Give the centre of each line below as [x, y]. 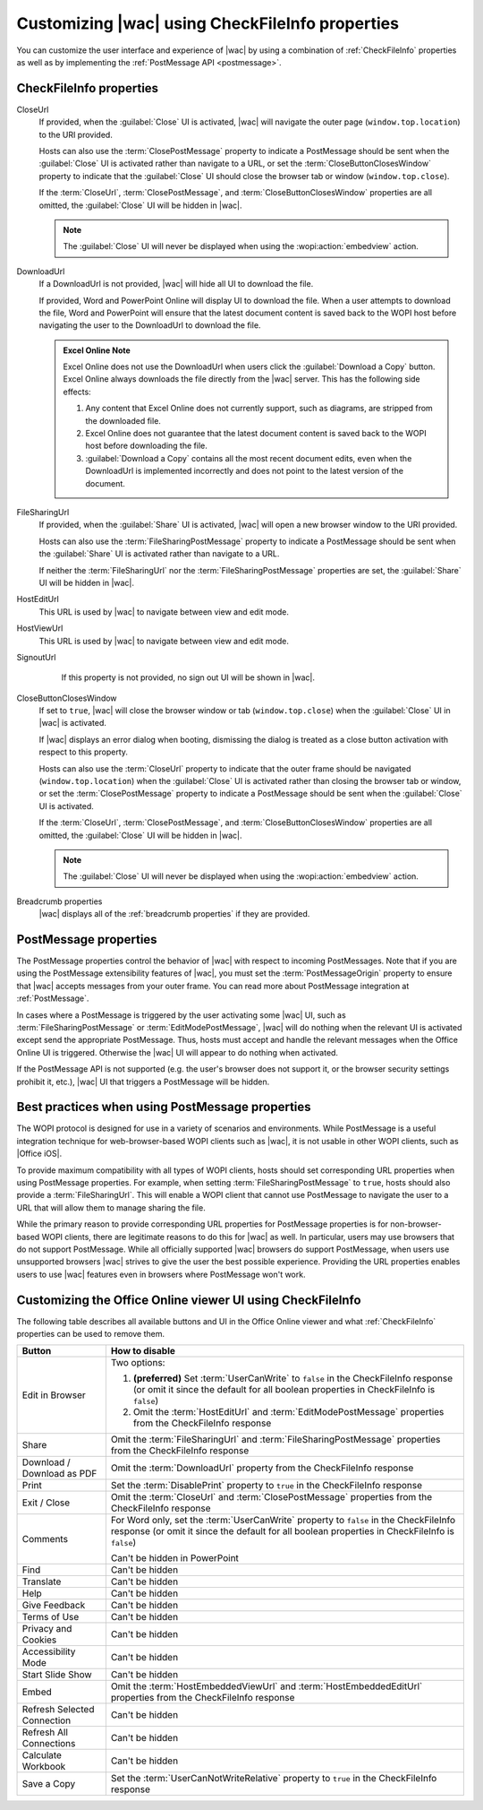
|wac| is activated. [72, 723]
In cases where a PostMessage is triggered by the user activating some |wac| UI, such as [181, 1015]
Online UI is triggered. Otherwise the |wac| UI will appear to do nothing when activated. [178, 1052]
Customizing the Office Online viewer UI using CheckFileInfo [189, 1300]
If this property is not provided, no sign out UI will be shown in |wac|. [188, 677]
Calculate [42, 1755]
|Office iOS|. [39, 1154]
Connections [49, 1744]
